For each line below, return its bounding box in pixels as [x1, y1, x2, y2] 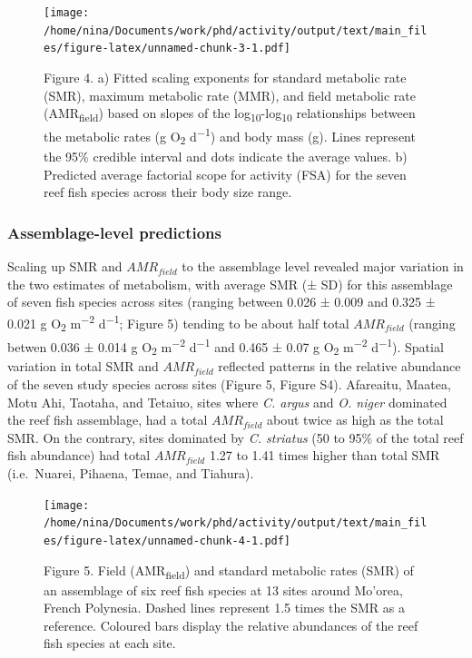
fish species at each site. [44, 633, 176, 653]
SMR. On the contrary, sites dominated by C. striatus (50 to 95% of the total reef [7, 427, 464, 447]
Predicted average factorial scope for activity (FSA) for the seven [44, 164, 407, 183]
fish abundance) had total [7, 446, 151, 465]
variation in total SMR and [7, 357, 159, 376]
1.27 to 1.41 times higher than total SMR [209, 446, 440, 465]
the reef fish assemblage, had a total [7, 410, 208, 429]
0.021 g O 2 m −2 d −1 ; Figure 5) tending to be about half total [7, 310, 349, 335]
